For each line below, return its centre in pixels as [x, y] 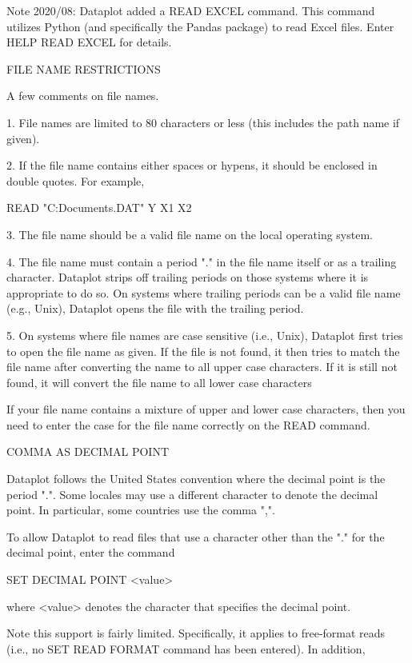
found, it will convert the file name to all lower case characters [159, 382]
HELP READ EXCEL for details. [89, 42]
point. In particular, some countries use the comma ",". [141, 510]
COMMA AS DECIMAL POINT [88, 451]
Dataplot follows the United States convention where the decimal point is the [196, 479]
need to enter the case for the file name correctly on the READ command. [188, 424]
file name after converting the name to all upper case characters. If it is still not [202, 367]
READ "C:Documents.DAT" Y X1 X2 [99, 208]
